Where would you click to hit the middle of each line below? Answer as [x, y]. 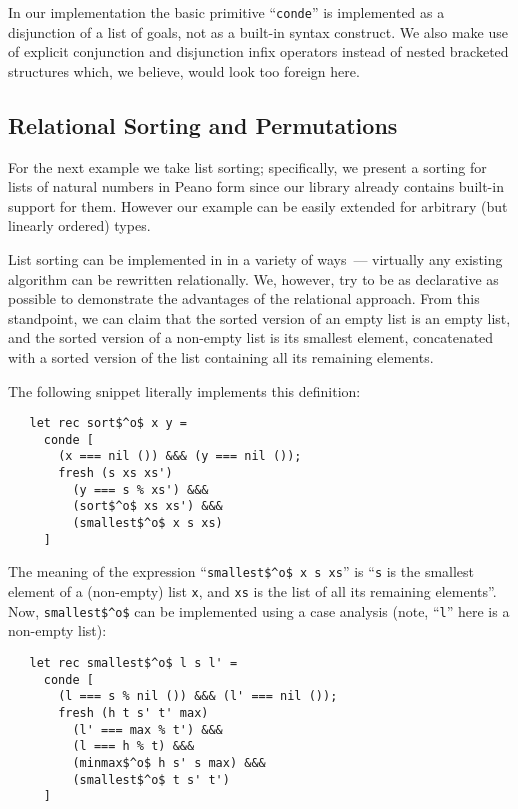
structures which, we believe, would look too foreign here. [184, 70]
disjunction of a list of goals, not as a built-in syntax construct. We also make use [258, 31]
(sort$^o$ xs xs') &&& [147, 506]
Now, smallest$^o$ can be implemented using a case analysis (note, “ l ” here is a [259, 610]
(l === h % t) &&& [133, 746]
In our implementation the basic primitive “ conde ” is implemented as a [226, 12]
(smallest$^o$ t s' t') [151, 779]
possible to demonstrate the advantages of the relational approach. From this [244, 298]
